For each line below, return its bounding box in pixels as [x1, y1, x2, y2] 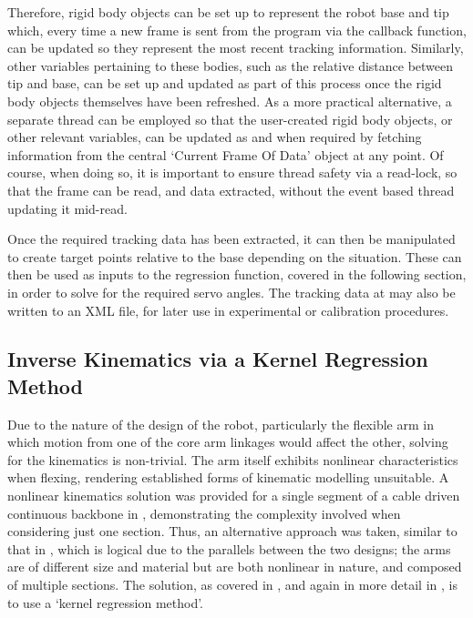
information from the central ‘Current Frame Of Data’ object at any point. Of [7, 145, 444, 164]
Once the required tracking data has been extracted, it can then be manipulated [7, 229, 456, 248]
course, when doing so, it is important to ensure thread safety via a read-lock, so [7, 163, 458, 182]
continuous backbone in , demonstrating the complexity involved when [7, 503, 401, 522]
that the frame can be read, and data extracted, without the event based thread [7, 180, 455, 199]
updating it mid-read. [7, 198, 128, 218]
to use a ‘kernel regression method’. [7, 593, 203, 612]
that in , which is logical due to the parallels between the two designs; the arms [7, 539, 451, 558]
